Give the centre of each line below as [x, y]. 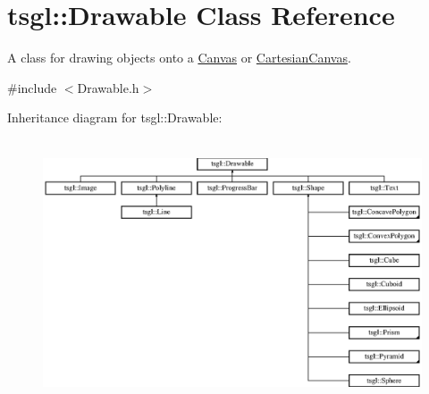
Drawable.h [108, 87]
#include [32, 87]
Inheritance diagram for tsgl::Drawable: [115, 117]
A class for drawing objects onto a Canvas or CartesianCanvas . [179, 58]
